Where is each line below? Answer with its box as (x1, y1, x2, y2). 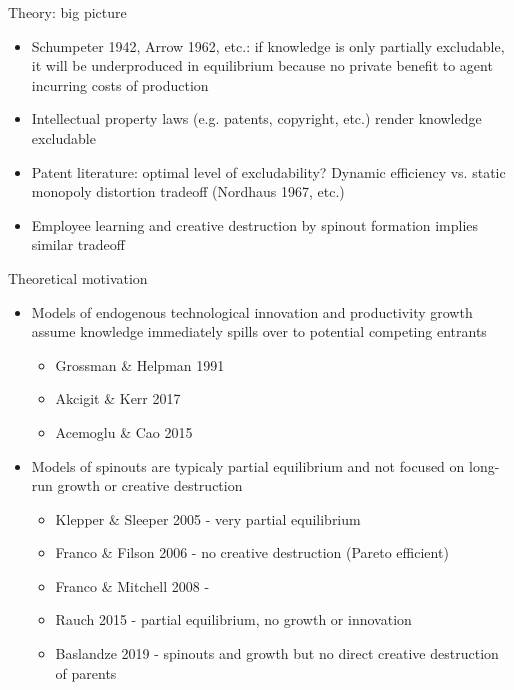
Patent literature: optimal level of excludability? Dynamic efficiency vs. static (31, 161, 506, 182)
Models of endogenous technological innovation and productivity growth (31, 301, 473, 322)
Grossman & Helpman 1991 (55, 354, 225, 375)
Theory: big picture (8, 2, 127, 22)
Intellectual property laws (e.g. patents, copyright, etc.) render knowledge (31, 108, 482, 129)
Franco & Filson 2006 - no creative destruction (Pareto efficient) (55, 542, 449, 563)
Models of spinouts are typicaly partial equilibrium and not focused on (31, 455, 465, 476)
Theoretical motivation (8, 267, 148, 288)
